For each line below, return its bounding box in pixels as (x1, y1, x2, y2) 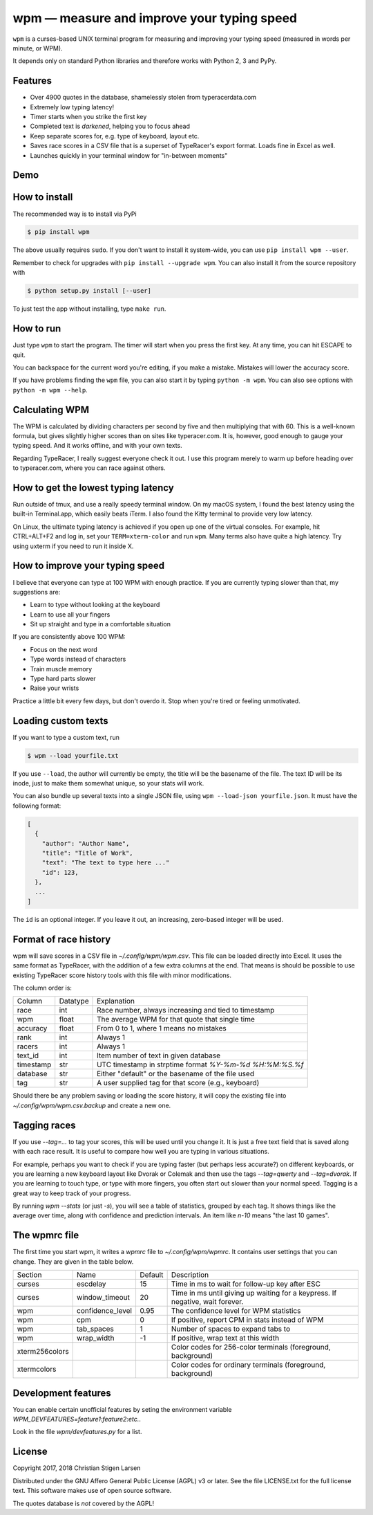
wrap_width (76, 1333, 115, 1343)
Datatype (59, 997, 89, 1006)
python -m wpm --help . (12, 385, 88, 394)
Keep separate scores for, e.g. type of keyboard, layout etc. (30, 131, 200, 140)
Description (171, 1270, 209, 1280)
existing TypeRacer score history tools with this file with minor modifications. (12, 971, 231, 979)
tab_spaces (76, 1324, 114, 1334)
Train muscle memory (30, 664, 93, 673)
